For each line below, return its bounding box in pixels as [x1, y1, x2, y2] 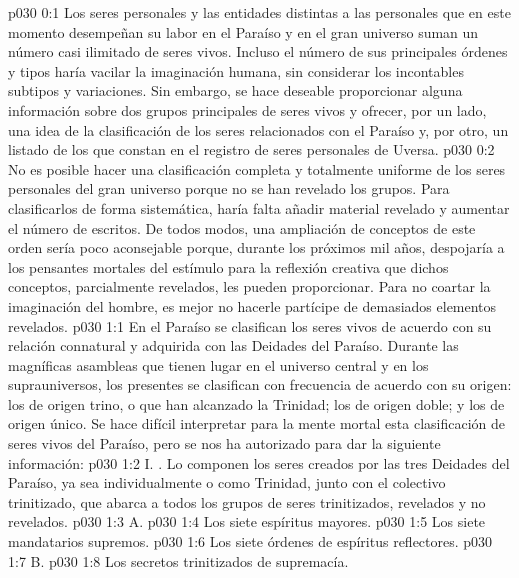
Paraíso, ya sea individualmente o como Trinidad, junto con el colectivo [8, 472, 446, 493]
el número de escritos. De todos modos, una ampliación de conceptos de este [8, 217, 476, 238]
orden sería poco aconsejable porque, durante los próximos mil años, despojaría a [8, 237, 505, 258]
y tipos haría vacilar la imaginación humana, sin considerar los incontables [8, 60, 464, 81]
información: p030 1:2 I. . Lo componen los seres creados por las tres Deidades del [8, 452, 510, 473]
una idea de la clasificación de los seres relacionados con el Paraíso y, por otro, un [8, 119, 509, 140]
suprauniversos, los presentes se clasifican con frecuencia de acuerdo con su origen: [8, 374, 512, 395]
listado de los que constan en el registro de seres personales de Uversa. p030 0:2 [8, 139, 495, 160]
